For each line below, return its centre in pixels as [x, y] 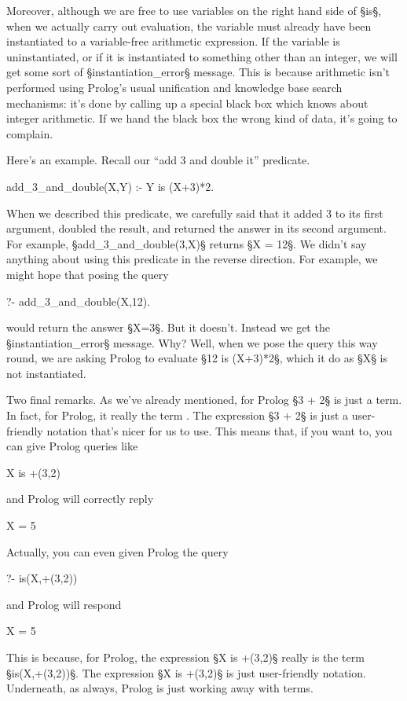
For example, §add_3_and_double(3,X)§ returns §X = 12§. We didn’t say [187, 243]
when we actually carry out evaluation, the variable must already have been [189, 26]
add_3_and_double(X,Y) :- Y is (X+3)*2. [110, 186]
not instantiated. [46, 373]
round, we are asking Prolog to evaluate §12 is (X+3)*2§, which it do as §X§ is [197, 358]
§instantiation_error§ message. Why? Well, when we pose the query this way [192, 342]
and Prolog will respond [64, 604]
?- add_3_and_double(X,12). [79, 301]
